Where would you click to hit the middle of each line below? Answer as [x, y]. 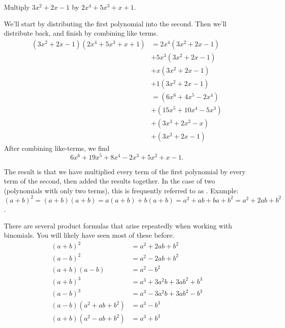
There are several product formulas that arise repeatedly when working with [118, 225]
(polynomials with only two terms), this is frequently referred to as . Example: [121, 190]
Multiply [17, 7]
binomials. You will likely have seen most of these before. [89, 235]
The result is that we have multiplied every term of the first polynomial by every [125, 171]
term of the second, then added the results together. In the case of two [110, 181]
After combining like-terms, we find [57, 148]
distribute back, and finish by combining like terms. [81, 33]
